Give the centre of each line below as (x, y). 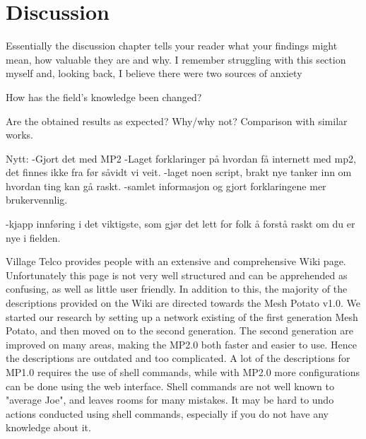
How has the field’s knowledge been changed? (104, 96)
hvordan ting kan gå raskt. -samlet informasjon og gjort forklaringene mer (166, 186)
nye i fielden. (33, 237)
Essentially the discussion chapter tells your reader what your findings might (172, 46)
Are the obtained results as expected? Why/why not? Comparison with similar (177, 121)
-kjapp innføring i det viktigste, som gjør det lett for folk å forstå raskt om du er (181, 224)
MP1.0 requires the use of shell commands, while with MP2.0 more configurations (183, 372)
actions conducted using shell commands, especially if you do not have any (167, 413)
